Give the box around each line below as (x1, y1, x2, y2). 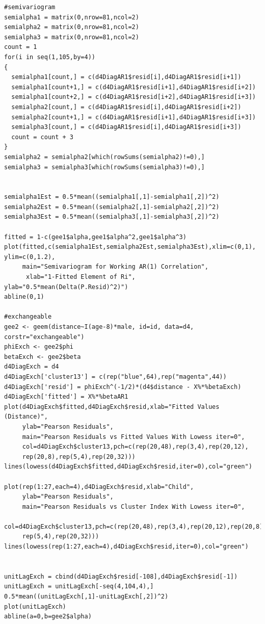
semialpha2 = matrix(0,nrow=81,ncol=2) (4, 23, 139, 31)
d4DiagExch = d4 (4, 363, 59, 371)
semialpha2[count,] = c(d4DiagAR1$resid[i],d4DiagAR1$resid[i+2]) (11, 103, 242, 111)
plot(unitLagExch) (4, 603, 66, 610)
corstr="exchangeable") (4, 333, 85, 341)
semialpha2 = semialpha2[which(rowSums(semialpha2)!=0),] (4, 153, 205, 161)
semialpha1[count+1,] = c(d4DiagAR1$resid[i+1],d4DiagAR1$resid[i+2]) (11, 83, 256, 91)
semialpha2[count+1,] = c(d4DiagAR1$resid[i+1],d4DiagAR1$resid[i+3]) (11, 113, 256, 121)
